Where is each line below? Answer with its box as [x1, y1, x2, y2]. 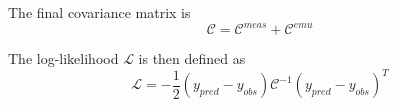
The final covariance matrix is [8, 2, 191, 22]
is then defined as [138, 48, 246, 69]
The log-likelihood [8, 48, 119, 69]
